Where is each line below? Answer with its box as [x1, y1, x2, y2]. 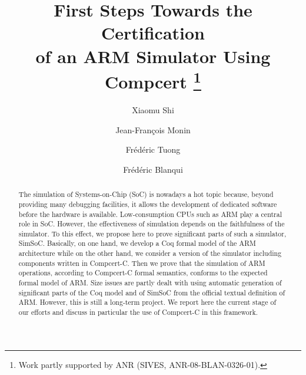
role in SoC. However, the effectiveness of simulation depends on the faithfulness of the [18, 219, 285, 229]
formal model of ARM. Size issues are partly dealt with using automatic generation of [18, 278, 282, 288]
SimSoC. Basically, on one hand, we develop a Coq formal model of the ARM [18, 238, 256, 248]
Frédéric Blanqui [123, 163, 183, 175]
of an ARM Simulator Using [35, 44, 271, 68]
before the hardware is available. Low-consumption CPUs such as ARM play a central [18, 209, 282, 219]
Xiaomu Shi [132, 104, 174, 116]
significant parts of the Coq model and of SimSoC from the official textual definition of [18, 287, 285, 297]
